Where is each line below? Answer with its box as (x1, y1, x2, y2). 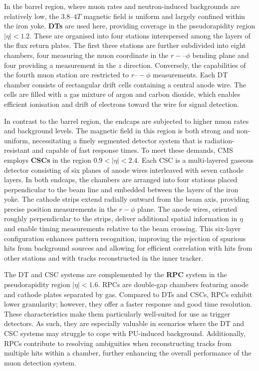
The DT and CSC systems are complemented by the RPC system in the (4, 269, 227, 280)
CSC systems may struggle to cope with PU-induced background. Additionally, (4, 328, 246, 338)
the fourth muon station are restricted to (4, 69, 129, 80)
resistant (4, 145, 30, 155)
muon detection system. (4, 357, 76, 368)
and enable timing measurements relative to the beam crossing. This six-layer (4, 223, 241, 234)
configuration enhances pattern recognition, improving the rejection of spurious (4, 233, 246, 243)
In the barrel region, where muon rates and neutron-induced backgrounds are (4, 1, 240, 11)
